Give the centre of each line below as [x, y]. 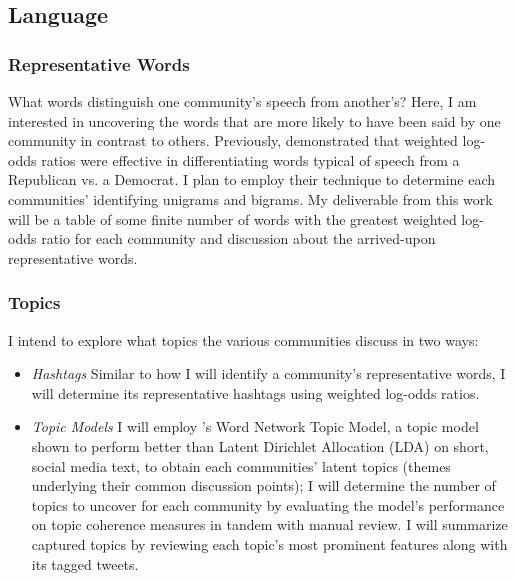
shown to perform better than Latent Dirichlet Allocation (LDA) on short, [260, 445]
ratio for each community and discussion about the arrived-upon [238, 238]
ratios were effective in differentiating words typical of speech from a [250, 159]
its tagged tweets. [85, 563]
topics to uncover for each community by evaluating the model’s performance [268, 504]
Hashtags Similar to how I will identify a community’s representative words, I [268, 373]
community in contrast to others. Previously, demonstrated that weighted [233, 140]
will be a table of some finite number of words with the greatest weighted [232, 218]
